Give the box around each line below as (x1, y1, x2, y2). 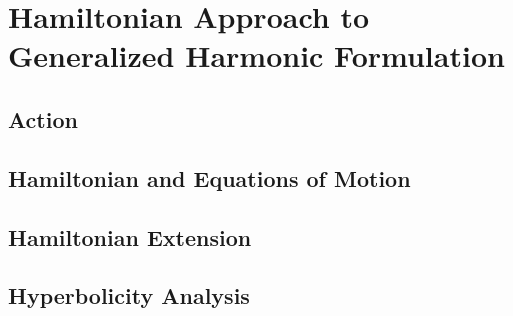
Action (8, 103, 78, 134)
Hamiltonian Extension (8, 221, 252, 252)
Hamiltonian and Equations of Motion (8, 162, 411, 193)
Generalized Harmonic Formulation (8, 35, 505, 76)
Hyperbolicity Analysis (8, 280, 250, 311)
